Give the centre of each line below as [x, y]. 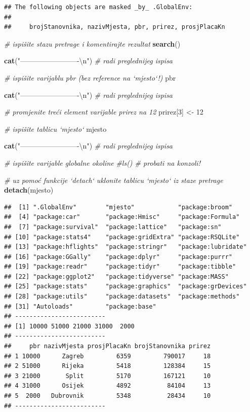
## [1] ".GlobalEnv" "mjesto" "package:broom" [118, 207]
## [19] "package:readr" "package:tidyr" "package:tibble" [120, 267]
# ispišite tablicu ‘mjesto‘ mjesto [55, 128]
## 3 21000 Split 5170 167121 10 [108, 376]
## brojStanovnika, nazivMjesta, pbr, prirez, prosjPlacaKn [115, 27]
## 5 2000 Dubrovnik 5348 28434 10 [108, 396]
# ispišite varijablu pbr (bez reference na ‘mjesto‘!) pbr [90, 77]
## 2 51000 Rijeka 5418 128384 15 [108, 366]
